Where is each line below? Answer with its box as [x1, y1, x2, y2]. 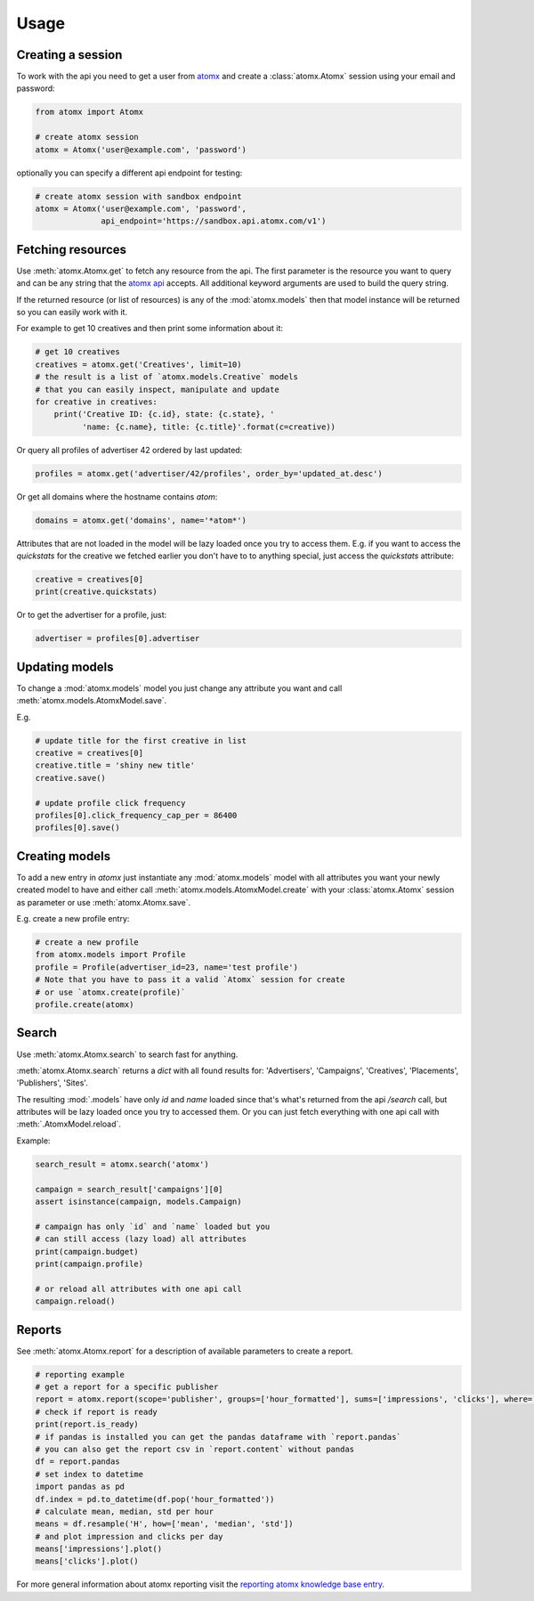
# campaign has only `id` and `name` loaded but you [35, 1221, 271, 1231]
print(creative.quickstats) [35, 587, 158, 597]
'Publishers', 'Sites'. [16, 1077, 88, 1088]
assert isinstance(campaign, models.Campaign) [35, 1197, 242, 1207]
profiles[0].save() [35, 823, 120, 833]
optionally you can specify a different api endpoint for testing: [16, 167, 243, 178]
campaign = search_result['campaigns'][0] [35, 1184, 223, 1194]
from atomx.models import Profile [35, 949, 186, 960]
